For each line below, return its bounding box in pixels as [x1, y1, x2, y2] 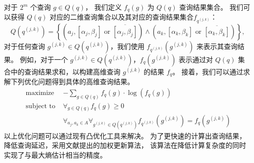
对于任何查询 [4, 41, 45, 51]
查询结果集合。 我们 [179, 2, 243, 12]
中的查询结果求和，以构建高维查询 [10, 66, 120, 76]
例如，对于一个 [20, 54, 68, 64]
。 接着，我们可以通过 [172, 66, 243, 76]
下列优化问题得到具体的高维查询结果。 [10, 76, 134, 87]
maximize [25, 89, 54, 96]
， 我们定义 [85, 2, 122, 12]
